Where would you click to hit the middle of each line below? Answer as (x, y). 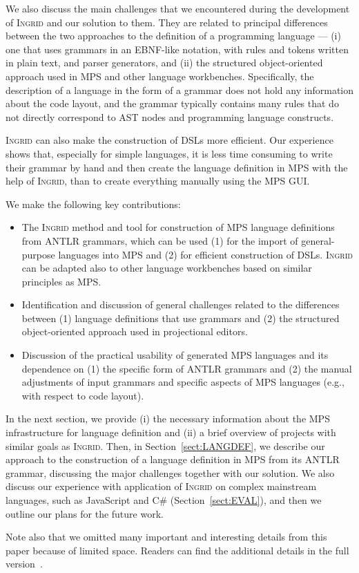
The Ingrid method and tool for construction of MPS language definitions (178, 227)
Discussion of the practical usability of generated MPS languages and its (175, 355)
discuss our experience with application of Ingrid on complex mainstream (161, 486)
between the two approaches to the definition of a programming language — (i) (173, 36)
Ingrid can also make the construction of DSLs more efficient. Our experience (169, 140)
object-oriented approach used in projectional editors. (135, 331)
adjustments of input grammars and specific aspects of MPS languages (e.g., (183, 382)
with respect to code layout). (83, 395)
